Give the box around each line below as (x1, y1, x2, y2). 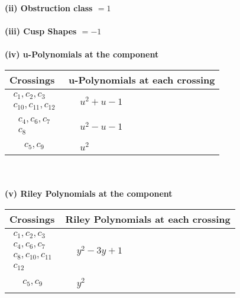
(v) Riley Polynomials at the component (5, 187, 173, 200)
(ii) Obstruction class (5, 2, 93, 14)
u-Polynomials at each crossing (69, 72, 215, 86)
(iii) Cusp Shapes (5, 25, 77, 37)
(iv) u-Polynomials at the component (5, 48, 159, 60)
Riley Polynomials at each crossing (65, 212, 231, 226)
